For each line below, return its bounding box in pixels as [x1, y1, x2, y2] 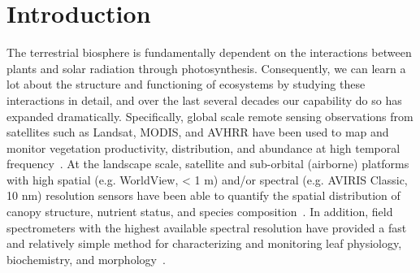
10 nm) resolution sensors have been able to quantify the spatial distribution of [6, 187, 401, 204]
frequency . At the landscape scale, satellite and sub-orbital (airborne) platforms [6, 155, 409, 172]
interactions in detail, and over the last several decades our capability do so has [6, 91, 402, 108]
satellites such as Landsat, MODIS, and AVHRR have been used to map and [6, 123, 389, 141]
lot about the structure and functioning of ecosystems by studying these [6, 76, 366, 93]
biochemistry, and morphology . [6, 250, 166, 267]
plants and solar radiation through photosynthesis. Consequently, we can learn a [6, 59, 406, 76]
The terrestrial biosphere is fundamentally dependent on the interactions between [6, 44, 412, 61]
